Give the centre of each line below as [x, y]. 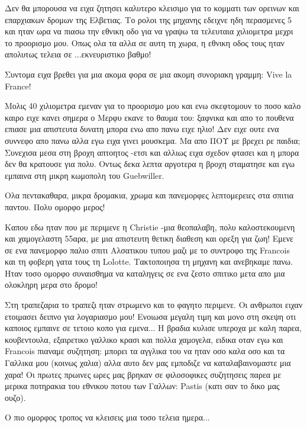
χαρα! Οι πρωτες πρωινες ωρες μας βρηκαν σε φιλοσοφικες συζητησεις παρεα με [143, 374]
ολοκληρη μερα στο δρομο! [51, 285]
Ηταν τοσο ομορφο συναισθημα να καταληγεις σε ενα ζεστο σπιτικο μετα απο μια [145, 273]
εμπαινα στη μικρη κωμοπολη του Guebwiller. [85, 175]
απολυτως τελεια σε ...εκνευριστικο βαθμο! [78, 54]
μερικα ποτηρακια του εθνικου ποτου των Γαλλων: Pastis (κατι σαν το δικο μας [142, 386]
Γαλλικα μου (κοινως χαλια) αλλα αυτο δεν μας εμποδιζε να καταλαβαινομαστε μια [148, 363]
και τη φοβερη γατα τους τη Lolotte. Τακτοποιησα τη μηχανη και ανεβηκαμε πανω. [149, 261]
